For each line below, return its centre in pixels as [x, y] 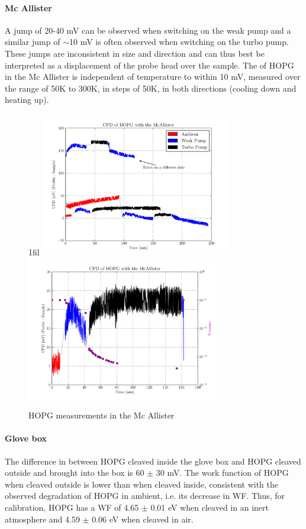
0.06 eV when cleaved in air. [143, 519]
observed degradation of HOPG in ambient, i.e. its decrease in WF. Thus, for [145, 496]
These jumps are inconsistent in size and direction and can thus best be [135, 53]
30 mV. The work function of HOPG [222, 473]
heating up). [27, 100]
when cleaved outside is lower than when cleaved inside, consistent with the [141, 484]
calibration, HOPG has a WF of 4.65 [72, 507]
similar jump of [33, 42]
